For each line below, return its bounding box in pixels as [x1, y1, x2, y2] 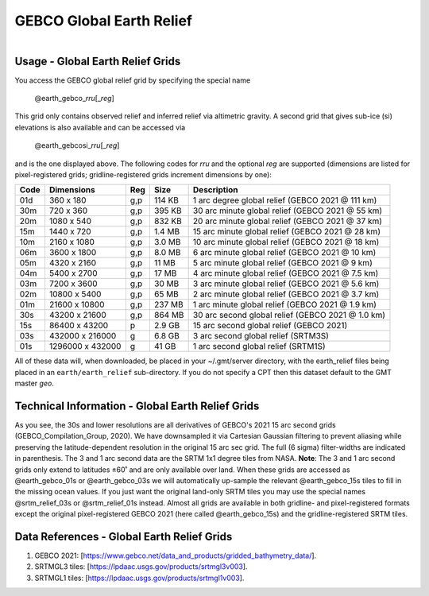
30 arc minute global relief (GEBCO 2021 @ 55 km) [192, 205, 383, 216]
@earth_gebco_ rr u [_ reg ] [34, 94, 114, 103]
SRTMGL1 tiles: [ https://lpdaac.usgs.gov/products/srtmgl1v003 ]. [34, 573, 245, 582]
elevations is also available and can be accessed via [14, 122, 186, 132]
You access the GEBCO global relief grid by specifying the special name [14, 75, 251, 85]
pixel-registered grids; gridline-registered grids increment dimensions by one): [14, 169, 272, 179]
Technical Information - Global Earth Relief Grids [14, 399, 260, 412]
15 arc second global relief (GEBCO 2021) [192, 320, 348, 331]
